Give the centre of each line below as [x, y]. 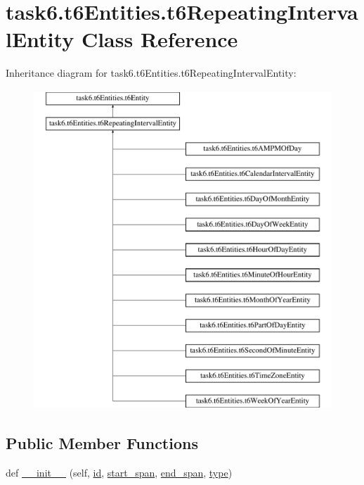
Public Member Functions [102, 443]
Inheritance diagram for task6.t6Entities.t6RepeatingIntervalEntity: [151, 73]
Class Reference [160, 39]
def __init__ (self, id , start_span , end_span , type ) [119, 473]
